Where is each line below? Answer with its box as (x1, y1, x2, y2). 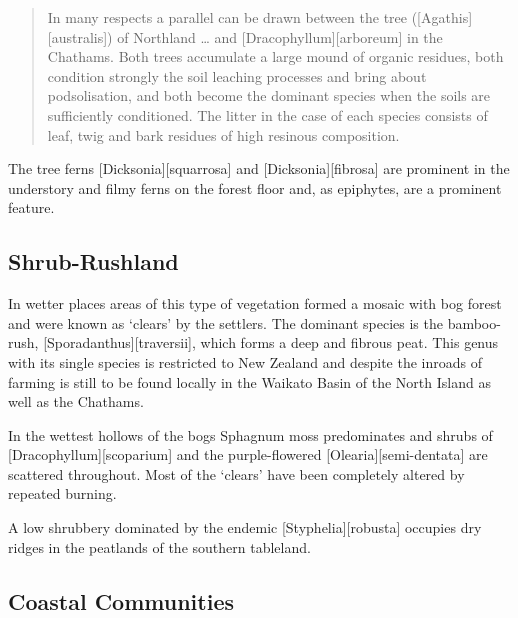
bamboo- (447, 312, 501, 333)
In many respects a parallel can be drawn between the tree (47, 7, 408, 27)
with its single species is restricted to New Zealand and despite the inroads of (8, 351, 482, 372)
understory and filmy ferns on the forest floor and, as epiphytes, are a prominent (8, 177, 502, 198)
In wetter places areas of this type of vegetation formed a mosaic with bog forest (8, 293, 502, 314)
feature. (8, 197, 55, 218)
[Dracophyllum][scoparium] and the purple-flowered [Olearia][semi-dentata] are (8, 444, 488, 465)
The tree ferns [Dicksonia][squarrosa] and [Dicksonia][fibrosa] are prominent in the (8, 158, 510, 179)
